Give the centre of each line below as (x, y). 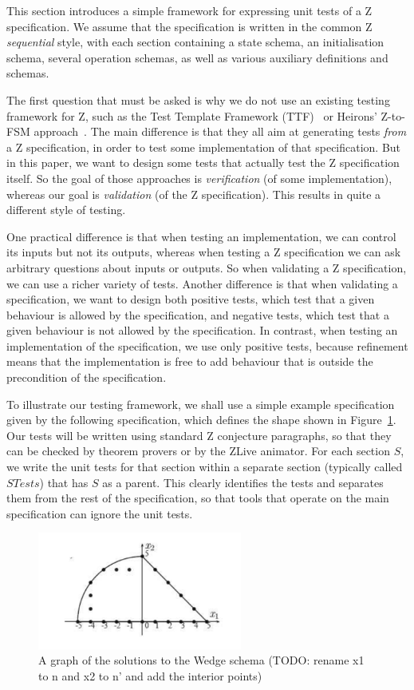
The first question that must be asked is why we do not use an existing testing (198, 99)
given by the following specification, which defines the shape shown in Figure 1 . (201, 420)
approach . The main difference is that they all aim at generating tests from (220, 131)
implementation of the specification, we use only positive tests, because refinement (207, 345)
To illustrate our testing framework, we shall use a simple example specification (201, 404)
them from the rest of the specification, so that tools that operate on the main (198, 498)
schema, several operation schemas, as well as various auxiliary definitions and (197, 57)
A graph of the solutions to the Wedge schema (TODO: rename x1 (201, 660)
